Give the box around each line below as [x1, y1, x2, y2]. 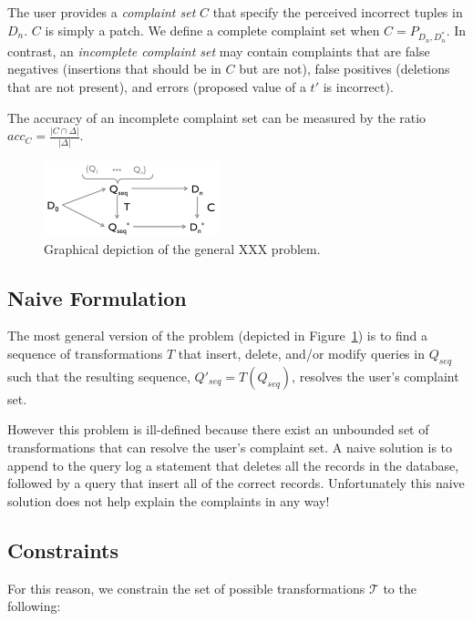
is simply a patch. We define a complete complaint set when [45, 20, 380, 39]
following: [7, 596, 61, 616]
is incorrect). [323, 76, 394, 96]
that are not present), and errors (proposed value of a [7, 76, 306, 96]
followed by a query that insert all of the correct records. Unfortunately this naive [7, 473, 465, 493]
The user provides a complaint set [7, 3, 196, 21]
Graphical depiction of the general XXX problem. [44, 239, 321, 258]
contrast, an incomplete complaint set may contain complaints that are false [7, 41, 430, 60]
